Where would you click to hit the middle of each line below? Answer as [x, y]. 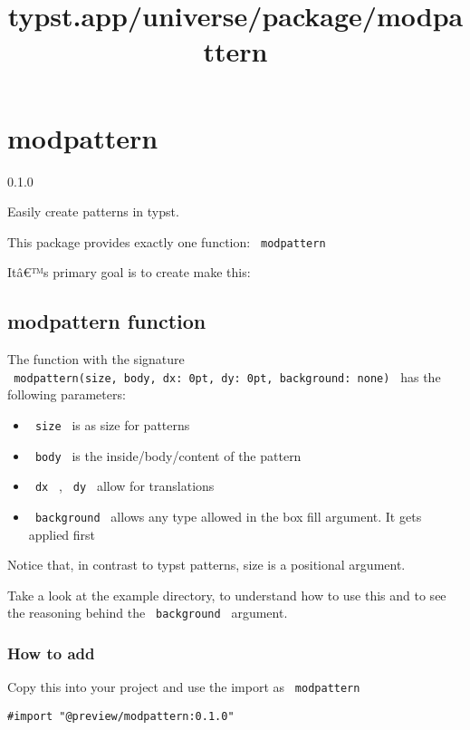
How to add [51, 653]
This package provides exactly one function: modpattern [167, 241]
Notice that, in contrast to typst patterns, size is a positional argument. [206, 565]
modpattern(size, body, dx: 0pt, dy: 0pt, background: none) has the [227, 376]
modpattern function [107, 321]
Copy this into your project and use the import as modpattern [184, 687]
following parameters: [67, 394]
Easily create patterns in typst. [93, 211]
